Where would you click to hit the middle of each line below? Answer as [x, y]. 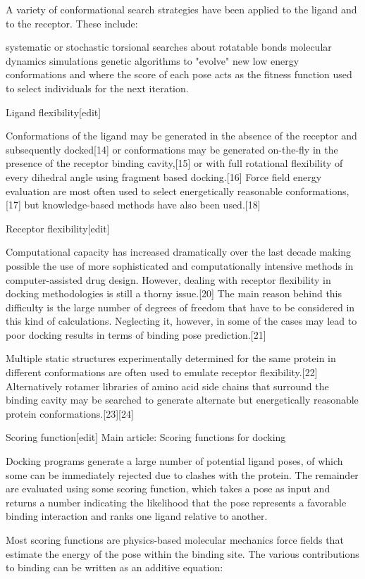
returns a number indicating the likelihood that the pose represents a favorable [176, 502]
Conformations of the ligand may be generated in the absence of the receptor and [181, 136]
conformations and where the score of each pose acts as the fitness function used [179, 74]
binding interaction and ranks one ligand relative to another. [137, 516]
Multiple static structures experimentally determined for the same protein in [171, 358]
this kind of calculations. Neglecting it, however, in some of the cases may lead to [181, 321]
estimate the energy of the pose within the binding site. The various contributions [182, 553]
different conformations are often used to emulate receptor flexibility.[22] [162, 372]
